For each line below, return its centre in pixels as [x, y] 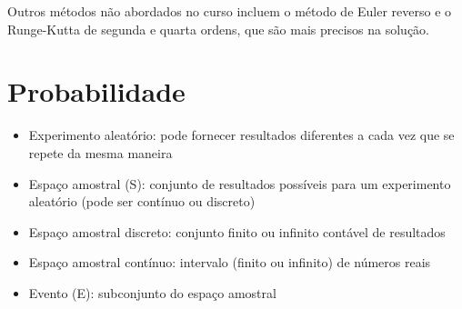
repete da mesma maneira [100, 152]
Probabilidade [96, 91]
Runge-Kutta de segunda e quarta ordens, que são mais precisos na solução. [218, 29]
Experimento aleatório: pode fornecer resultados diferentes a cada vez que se [241, 135]
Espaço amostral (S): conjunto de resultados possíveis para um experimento [240, 183]
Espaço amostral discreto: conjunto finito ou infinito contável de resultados [237, 231]
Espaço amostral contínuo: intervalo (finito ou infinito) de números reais [230, 262]
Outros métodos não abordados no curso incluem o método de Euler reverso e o [230, 11]
